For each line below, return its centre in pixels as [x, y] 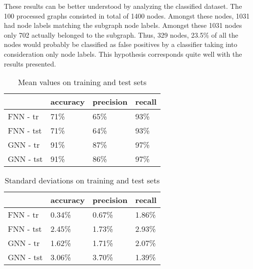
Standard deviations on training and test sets [82, 180]
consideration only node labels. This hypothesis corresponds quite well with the [123, 54]
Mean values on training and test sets [82, 82]
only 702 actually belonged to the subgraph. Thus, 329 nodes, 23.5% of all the [121, 34]
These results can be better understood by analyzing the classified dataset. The [123, 6]
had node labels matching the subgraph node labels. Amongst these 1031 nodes [123, 25]
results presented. [30, 63]
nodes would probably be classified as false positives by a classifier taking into [121, 44]
